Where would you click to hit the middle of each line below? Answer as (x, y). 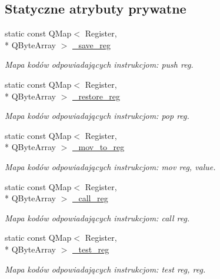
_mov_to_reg (99, 147)
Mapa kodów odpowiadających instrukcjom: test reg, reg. (105, 269)
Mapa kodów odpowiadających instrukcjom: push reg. (99, 64)
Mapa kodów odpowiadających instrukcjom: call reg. (97, 217)
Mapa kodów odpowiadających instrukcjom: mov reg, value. (110, 166)
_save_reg (92, 44)
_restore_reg (96, 96)
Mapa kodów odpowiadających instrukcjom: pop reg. (97, 116)
